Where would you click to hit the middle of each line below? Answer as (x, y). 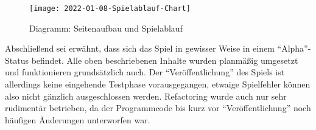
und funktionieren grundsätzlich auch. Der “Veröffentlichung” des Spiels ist (145, 72)
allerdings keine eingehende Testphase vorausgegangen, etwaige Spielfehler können (158, 84)
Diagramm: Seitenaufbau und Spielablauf (106, 28)
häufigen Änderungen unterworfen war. (78, 119)
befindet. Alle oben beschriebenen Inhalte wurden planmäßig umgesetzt (165, 60)
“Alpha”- (294, 48)
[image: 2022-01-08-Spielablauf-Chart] (110, 9)
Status (17, 60)
